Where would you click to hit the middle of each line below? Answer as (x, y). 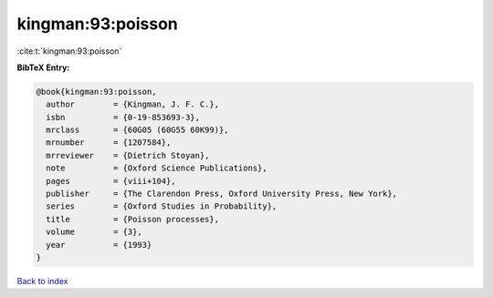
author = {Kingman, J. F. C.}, (132, 104)
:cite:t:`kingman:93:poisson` (69, 51)
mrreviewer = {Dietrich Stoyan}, (128, 155)
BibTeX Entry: (43, 67)
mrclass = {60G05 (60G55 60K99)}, (137, 130)
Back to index (42, 281)
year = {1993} (99, 245)
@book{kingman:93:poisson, (96, 92)
